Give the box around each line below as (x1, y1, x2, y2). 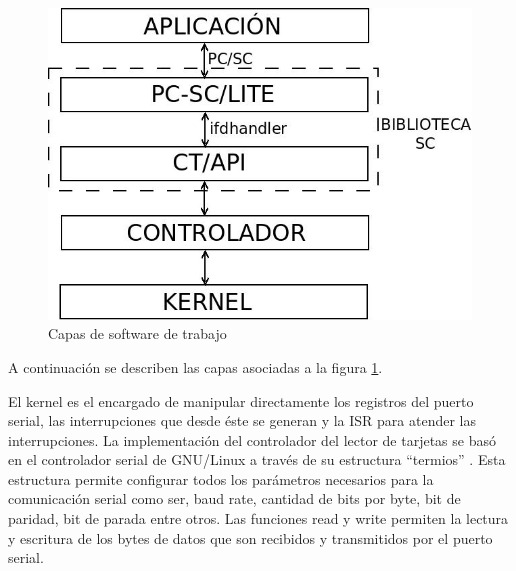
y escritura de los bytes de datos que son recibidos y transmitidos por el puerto (8, 527, 493, 548)
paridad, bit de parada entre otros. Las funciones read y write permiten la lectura (8, 508, 509, 529)
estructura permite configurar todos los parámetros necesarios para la (8, 468, 434, 489)
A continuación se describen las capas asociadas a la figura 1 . (8, 356, 383, 377)
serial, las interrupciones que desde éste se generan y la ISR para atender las (8, 410, 476, 431)
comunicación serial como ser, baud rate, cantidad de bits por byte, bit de (8, 488, 461, 509)
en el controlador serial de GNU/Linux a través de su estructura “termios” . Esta (8, 449, 506, 470)
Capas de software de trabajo (48, 323, 227, 344)
